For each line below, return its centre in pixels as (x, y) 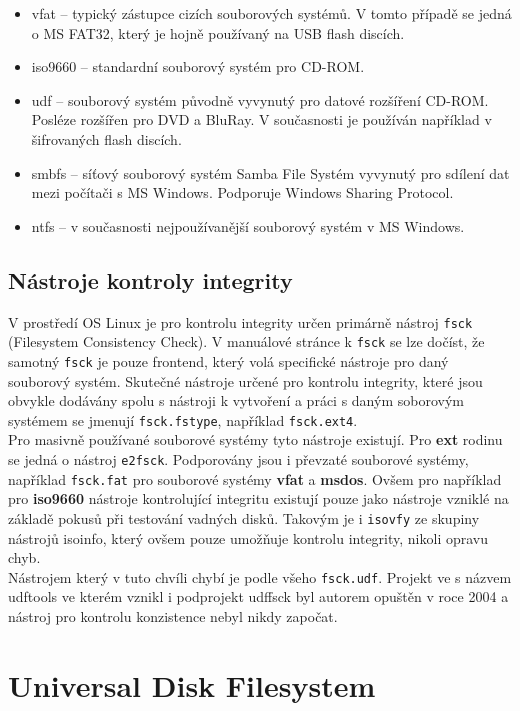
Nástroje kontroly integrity (150, 279)
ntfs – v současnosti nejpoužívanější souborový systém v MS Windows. (248, 225)
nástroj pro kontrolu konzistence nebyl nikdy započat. (173, 615)
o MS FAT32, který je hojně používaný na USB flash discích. (218, 32)
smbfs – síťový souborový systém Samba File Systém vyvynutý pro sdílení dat (270, 172)
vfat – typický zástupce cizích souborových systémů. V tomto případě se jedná (271, 13)
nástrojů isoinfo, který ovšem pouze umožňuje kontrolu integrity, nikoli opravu (248, 537)
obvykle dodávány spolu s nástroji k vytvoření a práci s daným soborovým (236, 400)
